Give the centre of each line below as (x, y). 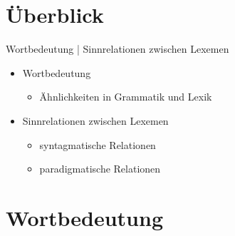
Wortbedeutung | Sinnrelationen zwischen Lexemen (117, 49)
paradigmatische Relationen (100, 169)
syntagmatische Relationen (98, 144)
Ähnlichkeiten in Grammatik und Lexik (126, 97)
